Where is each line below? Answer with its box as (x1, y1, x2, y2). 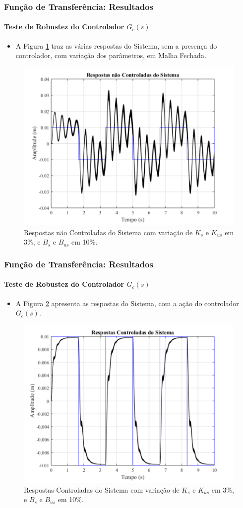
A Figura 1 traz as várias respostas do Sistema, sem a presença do (15, 40, 217, 51)
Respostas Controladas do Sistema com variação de (24, 484, 180, 495)
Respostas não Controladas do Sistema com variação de (24, 227, 193, 237)
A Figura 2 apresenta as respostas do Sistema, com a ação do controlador (15, 298, 239, 308)
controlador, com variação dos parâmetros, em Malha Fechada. (15, 50, 206, 61)
